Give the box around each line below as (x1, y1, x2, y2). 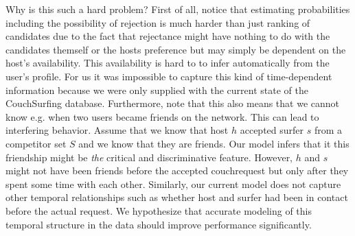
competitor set (5, 136, 67, 150)
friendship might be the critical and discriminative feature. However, (5, 150, 293, 164)
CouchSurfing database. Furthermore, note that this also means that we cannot (5, 96, 340, 110)
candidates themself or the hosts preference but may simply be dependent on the (5, 42, 346, 56)
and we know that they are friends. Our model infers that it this (78, 136, 350, 150)
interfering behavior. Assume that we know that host (5, 123, 229, 137)
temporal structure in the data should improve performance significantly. (5, 217, 312, 231)
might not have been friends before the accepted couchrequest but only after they (5, 163, 349, 178)
